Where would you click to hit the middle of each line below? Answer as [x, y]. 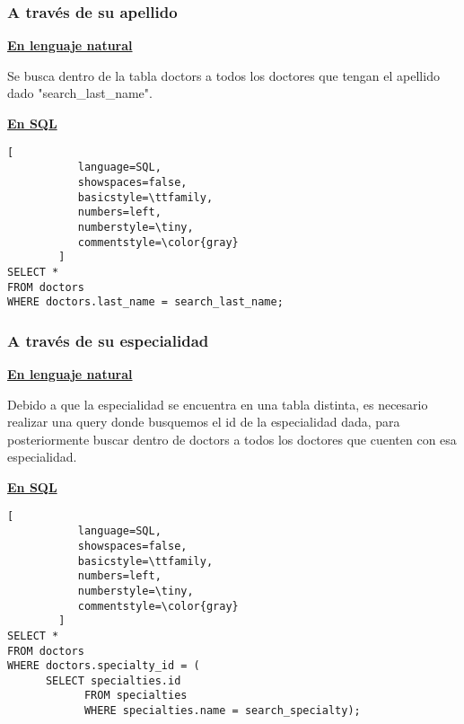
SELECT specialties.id [113, 680]
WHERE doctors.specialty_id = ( [104, 666]
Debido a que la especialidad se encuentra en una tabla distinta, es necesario [218, 404]
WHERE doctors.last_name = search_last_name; [145, 302]
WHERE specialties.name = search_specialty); [222, 711]
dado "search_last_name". [80, 93]
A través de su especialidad [108, 340]
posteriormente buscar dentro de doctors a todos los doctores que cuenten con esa [232, 439]
